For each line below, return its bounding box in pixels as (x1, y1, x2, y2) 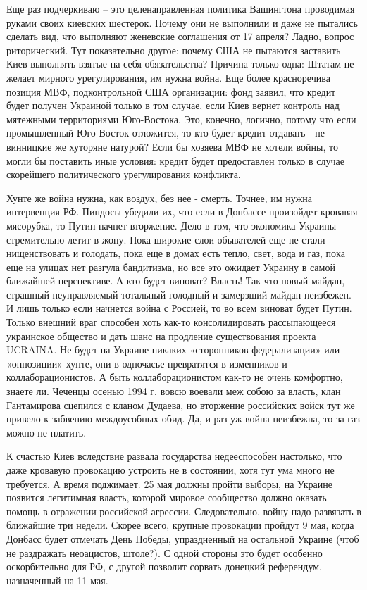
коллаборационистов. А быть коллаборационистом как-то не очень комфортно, (6, 370, 343, 384)
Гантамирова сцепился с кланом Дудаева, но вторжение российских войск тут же (6, 397, 355, 412)
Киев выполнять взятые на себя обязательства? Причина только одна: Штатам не (6, 56, 354, 71)
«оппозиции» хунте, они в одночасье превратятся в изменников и (6, 356, 287, 370)
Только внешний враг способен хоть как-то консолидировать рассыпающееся (6, 315, 336, 329)
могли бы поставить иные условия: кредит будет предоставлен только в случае (6, 153, 344, 168)
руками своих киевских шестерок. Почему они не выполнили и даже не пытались (6, 15, 358, 30)
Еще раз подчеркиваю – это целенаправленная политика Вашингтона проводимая (6, 1, 355, 15)
